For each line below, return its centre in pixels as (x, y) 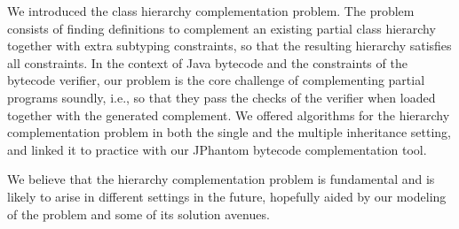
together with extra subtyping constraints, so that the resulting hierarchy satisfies (229, 46)
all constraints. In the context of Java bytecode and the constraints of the (207, 62)
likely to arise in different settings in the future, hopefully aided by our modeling (227, 196)
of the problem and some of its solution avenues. (138, 214)
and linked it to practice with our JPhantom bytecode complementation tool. (217, 149)
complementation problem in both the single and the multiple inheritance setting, (229, 132)
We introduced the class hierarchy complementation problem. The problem (211, 11)
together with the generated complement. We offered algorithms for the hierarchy (229, 114)
